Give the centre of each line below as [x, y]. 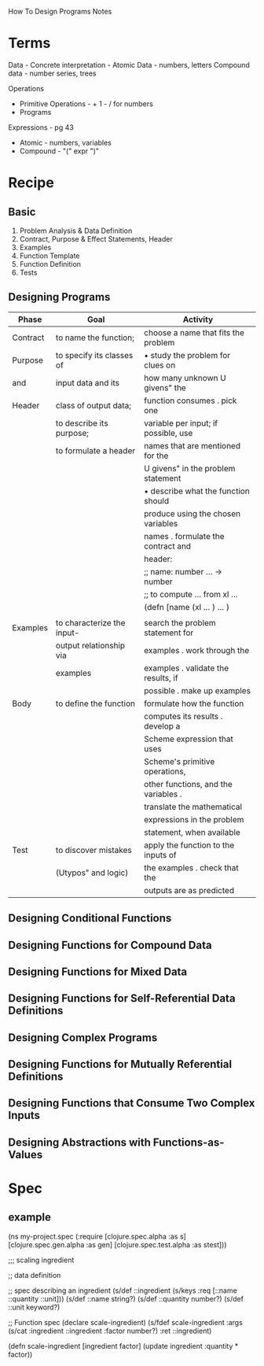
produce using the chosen [192, 513]
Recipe [31, 183]
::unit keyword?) [34, 1307]
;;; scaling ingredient [41, 1260]
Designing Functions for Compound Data [110, 945]
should [157, 500]
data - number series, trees [52, 73]
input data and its [88, 382]
